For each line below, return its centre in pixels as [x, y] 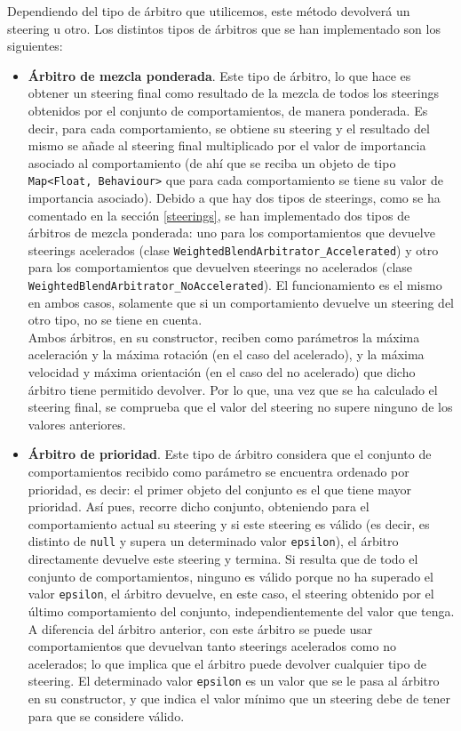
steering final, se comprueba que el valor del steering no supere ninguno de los [240, 407]
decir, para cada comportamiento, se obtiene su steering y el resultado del [229, 128]
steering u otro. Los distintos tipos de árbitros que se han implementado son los [224, 28]
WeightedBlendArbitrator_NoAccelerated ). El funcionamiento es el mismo [235, 285]
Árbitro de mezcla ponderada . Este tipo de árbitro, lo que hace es [219, 75]
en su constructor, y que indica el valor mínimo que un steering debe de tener [239, 698]
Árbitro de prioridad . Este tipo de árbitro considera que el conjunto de [230, 454]
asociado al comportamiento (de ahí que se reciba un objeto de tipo [212, 162]
